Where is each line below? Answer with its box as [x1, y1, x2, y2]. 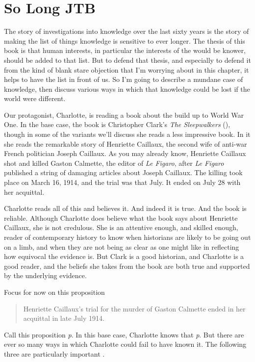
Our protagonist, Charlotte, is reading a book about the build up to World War [4, 109, 244, 120]
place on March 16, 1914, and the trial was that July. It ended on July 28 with [4, 177, 241, 187]
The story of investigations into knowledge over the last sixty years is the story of [4, 26, 249, 36]
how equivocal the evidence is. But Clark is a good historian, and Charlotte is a [4, 251, 244, 261]
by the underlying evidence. [4, 270, 87, 281]
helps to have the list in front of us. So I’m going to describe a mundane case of [4, 74, 243, 84]
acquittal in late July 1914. [23, 313, 104, 323]
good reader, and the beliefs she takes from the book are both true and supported [4, 260, 250, 271]
